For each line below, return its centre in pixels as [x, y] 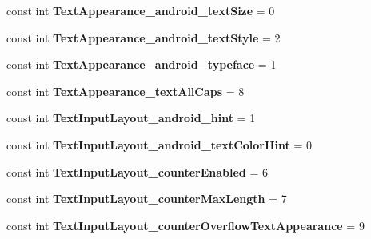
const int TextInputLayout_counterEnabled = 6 [137, 171]
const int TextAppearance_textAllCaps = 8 [126, 91]
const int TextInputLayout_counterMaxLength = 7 [147, 199]
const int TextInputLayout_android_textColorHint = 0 [160, 144]
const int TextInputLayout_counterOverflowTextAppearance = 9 [185, 225]
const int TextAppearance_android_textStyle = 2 [144, 37]
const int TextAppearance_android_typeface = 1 [142, 64]
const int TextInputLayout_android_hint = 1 [131, 118]
